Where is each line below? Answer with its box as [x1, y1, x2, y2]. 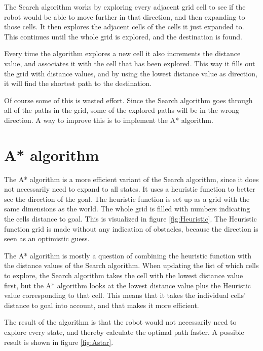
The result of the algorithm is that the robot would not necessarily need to [4, 317, 237, 327]
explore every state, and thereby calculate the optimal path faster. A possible [4, 326, 244, 337]
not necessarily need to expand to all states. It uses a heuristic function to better [4, 184, 255, 194]
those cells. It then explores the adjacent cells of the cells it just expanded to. [4, 21, 244, 32]
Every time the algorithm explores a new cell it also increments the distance [4, 48, 241, 59]
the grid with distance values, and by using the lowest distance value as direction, [4, 68, 257, 78]
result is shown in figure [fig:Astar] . [4, 336, 114, 347]
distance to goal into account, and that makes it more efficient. [4, 299, 199, 310]
